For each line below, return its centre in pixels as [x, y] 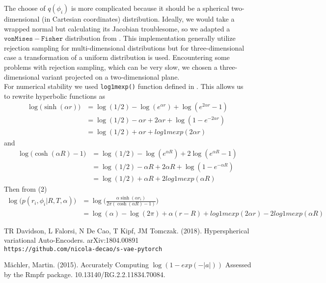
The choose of [25, 8]
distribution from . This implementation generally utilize [150, 38]
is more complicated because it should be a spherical [150, 8]
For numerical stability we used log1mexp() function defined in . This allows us [124, 86]
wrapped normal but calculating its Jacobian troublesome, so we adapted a [117, 28]
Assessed [238, 265]
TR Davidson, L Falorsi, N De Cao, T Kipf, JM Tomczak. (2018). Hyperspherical [127, 230]
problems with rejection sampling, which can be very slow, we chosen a [111, 67]
